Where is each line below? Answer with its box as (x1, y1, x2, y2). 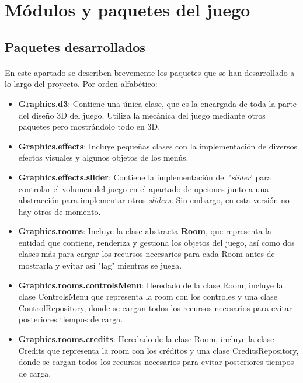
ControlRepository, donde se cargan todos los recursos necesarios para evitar (18, 301, 292, 314)
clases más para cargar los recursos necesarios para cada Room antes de (18, 248, 275, 260)
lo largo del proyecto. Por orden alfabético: (5, 78, 158, 90)
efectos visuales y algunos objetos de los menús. (18, 151, 189, 163)
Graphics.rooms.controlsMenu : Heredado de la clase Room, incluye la (18, 278, 283, 291)
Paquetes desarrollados (5, 37, 145, 55)
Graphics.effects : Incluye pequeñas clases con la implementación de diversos (18, 140, 298, 152)
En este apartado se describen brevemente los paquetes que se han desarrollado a (5, 66, 295, 78)
